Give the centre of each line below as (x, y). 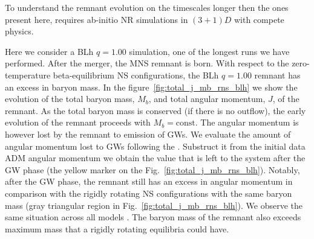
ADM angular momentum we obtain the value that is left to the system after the (155, 158)
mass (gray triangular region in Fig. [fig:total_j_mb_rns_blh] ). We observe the (154, 205)
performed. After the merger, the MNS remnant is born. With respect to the (147, 63)
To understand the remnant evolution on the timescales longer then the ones (147, 7)
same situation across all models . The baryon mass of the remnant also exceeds (153, 217)
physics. (19, 31)
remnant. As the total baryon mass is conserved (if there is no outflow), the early (155, 110)
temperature (28, 75)
